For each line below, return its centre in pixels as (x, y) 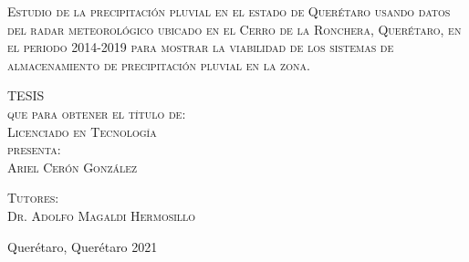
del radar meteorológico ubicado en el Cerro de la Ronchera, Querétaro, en (234, 29)
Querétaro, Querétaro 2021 (83, 246)
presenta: (34, 149)
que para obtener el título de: (97, 113)
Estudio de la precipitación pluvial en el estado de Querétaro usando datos (229, 11)
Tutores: (33, 198)
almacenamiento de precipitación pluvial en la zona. (159, 64)
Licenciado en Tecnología (82, 131)
